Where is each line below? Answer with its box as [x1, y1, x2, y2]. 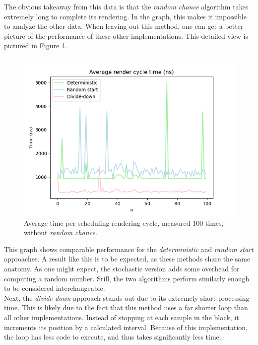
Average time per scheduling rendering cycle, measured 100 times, [24, 217, 224, 228]
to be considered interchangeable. [4, 283, 105, 293]
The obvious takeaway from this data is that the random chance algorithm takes [4, 1, 249, 11]
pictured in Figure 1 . [4, 40, 67, 51]
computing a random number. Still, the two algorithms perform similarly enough [4, 273, 250, 283]
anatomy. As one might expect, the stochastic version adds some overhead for [4, 263, 240, 273]
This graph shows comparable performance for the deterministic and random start [4, 244, 254, 254]
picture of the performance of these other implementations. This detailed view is [4, 30, 248, 41]
